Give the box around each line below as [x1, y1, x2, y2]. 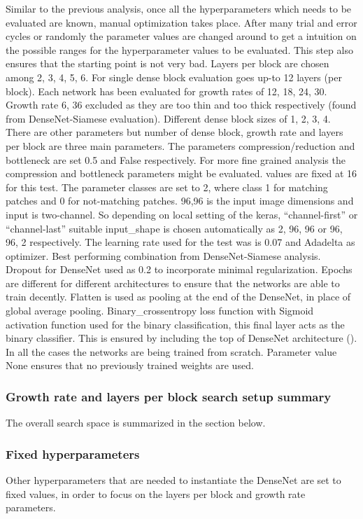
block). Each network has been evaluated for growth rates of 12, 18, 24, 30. [6, 83, 327, 98]
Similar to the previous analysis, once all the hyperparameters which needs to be [6, 1, 352, 15]
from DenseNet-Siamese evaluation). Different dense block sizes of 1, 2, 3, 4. [6, 111, 331, 125]
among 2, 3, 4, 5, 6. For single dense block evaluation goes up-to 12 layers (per [6, 69, 342, 84]
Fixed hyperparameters [6, 445, 140, 462]
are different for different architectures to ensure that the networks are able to [6, 275, 340, 290]
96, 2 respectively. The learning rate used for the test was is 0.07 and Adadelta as [6, 235, 355, 249]
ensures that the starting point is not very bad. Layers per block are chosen [6, 56, 329, 71]
